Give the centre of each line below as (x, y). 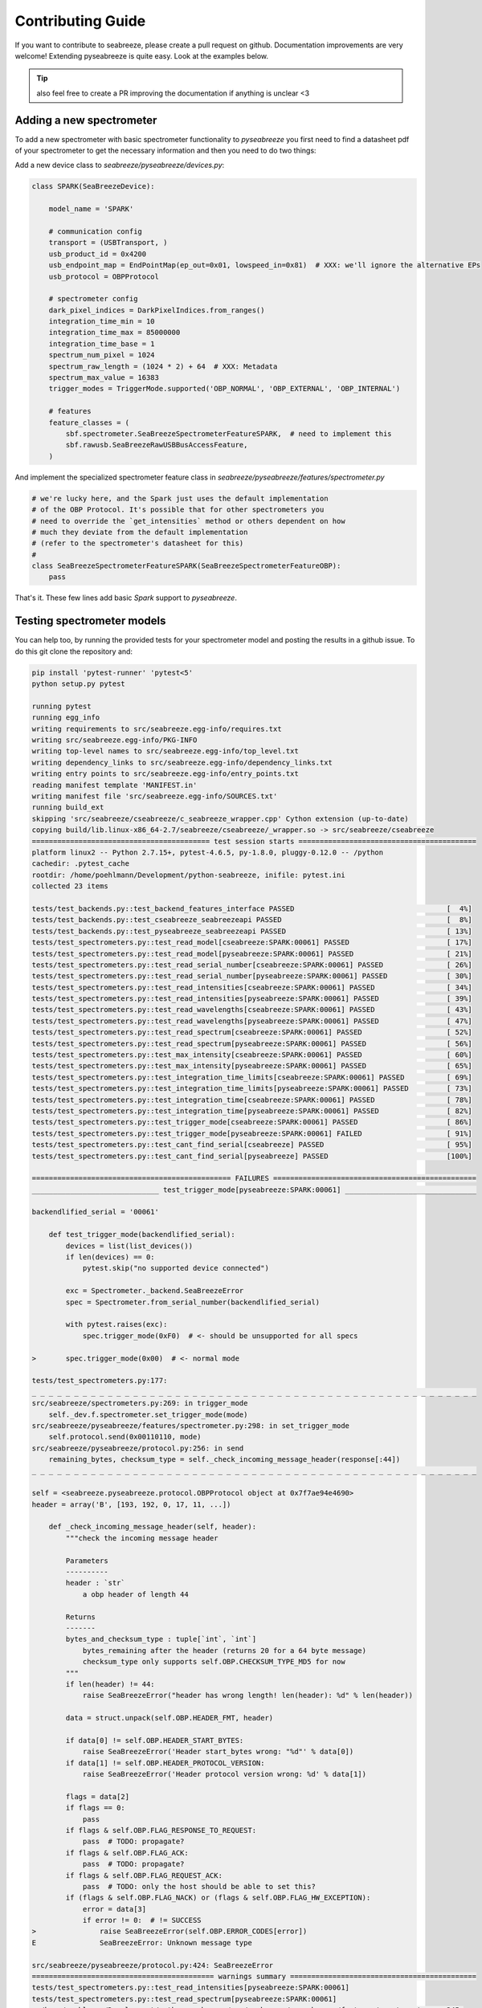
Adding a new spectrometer (86, 120)
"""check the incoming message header (142, 1538)
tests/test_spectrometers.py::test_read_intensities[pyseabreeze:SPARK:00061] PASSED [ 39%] (252, 999)
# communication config (95, 231)
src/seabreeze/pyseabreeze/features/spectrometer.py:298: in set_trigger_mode (190, 1425)
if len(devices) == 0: (110, 1257)
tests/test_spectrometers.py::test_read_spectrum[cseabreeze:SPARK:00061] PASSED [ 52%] (252, 1033)
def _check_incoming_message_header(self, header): (153, 1527)
